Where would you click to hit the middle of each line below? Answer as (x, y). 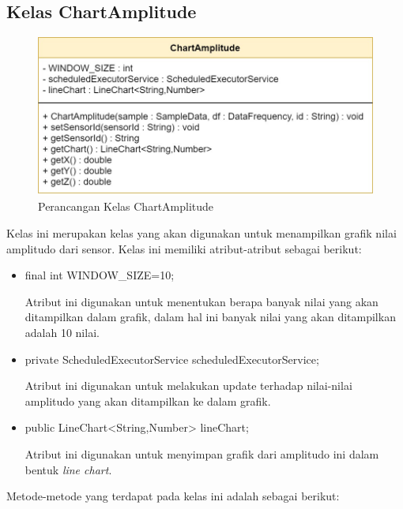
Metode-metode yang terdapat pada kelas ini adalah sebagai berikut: (173, 496)
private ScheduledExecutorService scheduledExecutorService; (172, 359)
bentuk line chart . (68, 469)
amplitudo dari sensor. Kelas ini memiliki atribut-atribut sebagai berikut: (184, 248)
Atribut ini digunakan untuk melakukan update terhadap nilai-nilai (188, 385)
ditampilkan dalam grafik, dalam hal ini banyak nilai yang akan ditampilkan (210, 317)
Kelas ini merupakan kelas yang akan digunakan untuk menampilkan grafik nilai (201, 233)
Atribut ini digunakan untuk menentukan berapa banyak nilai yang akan (201, 301)
